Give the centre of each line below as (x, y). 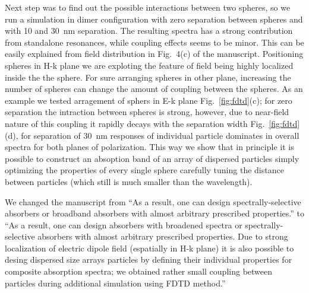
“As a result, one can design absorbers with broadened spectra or (124, 224)
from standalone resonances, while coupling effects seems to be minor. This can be (154, 42)
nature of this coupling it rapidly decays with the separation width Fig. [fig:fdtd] (152, 123)
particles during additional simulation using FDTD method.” (115, 283)
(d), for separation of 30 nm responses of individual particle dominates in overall (152, 135)
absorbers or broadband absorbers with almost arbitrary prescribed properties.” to (154, 213)
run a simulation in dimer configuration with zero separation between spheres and (154, 19)
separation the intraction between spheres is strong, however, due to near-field (147, 112)
